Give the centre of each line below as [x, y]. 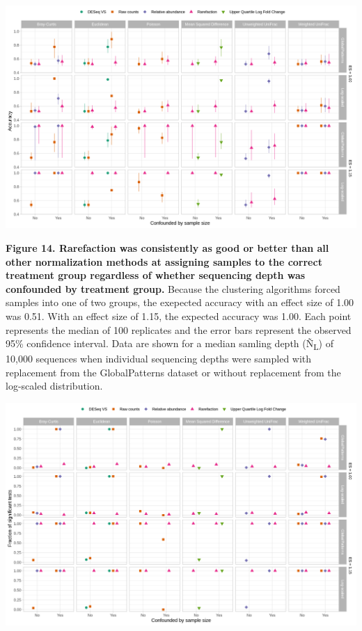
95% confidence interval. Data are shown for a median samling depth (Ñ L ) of [170, 344]
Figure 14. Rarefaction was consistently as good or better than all [167, 248]
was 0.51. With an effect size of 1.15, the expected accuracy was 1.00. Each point [179, 315]
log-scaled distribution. [54, 386]
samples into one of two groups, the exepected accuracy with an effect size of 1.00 [180, 302]
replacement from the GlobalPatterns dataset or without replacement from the [173, 372]
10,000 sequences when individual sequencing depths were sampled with [159, 359]
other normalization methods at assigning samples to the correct [164, 261]
